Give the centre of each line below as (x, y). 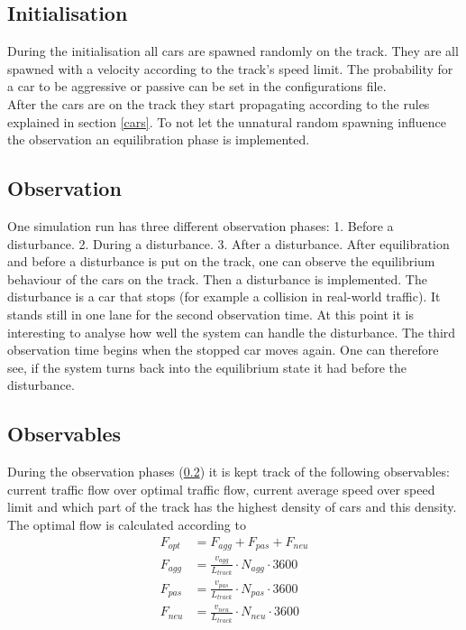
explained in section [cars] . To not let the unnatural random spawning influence (227, 121)
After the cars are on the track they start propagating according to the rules (219, 103)
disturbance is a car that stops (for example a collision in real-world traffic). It (224, 296)
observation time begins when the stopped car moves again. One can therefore (223, 350)
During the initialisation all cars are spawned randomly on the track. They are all (233, 51)
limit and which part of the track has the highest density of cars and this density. (232, 507)
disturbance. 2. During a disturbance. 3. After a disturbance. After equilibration (228, 243)
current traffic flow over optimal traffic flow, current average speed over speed (221, 489)
